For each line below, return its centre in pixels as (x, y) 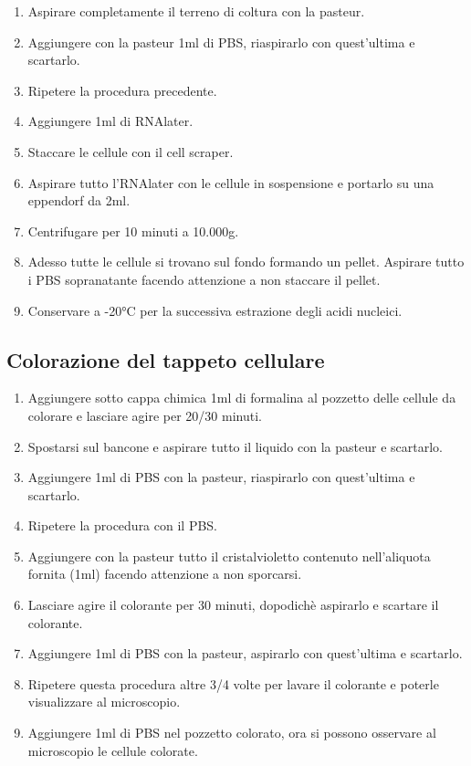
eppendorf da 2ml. (79, 200)
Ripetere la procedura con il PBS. (123, 525)
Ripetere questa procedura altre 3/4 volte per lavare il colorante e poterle (233, 683)
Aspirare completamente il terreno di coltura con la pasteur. (196, 11)
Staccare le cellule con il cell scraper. (131, 151)
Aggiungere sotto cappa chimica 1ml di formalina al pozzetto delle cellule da (242, 398)
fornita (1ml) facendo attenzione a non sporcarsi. (165, 574)
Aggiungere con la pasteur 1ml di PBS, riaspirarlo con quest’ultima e (221, 42)
